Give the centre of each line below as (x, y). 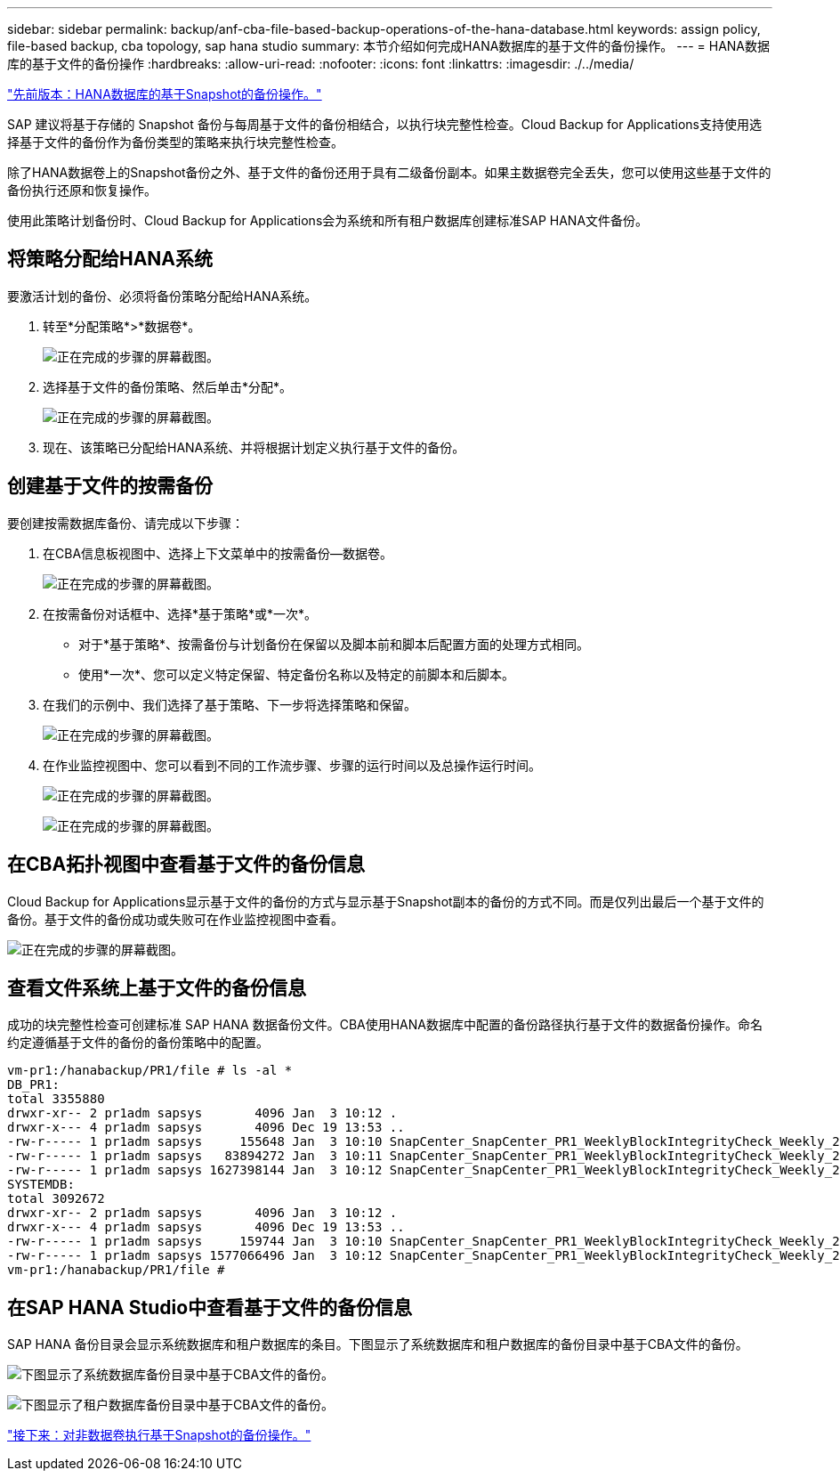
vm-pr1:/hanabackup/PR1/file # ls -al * (150, 1071)
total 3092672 (56, 1199)
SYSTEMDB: (41, 1185)
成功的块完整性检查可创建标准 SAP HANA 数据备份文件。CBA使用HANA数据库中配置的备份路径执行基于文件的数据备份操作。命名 (385, 1025)
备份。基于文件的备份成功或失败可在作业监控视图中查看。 (175, 919)
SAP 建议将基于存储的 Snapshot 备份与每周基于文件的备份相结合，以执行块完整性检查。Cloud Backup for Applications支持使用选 (384, 124)
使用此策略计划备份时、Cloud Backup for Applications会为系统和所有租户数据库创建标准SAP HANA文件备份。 (328, 220)
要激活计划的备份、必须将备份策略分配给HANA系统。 (162, 296)
